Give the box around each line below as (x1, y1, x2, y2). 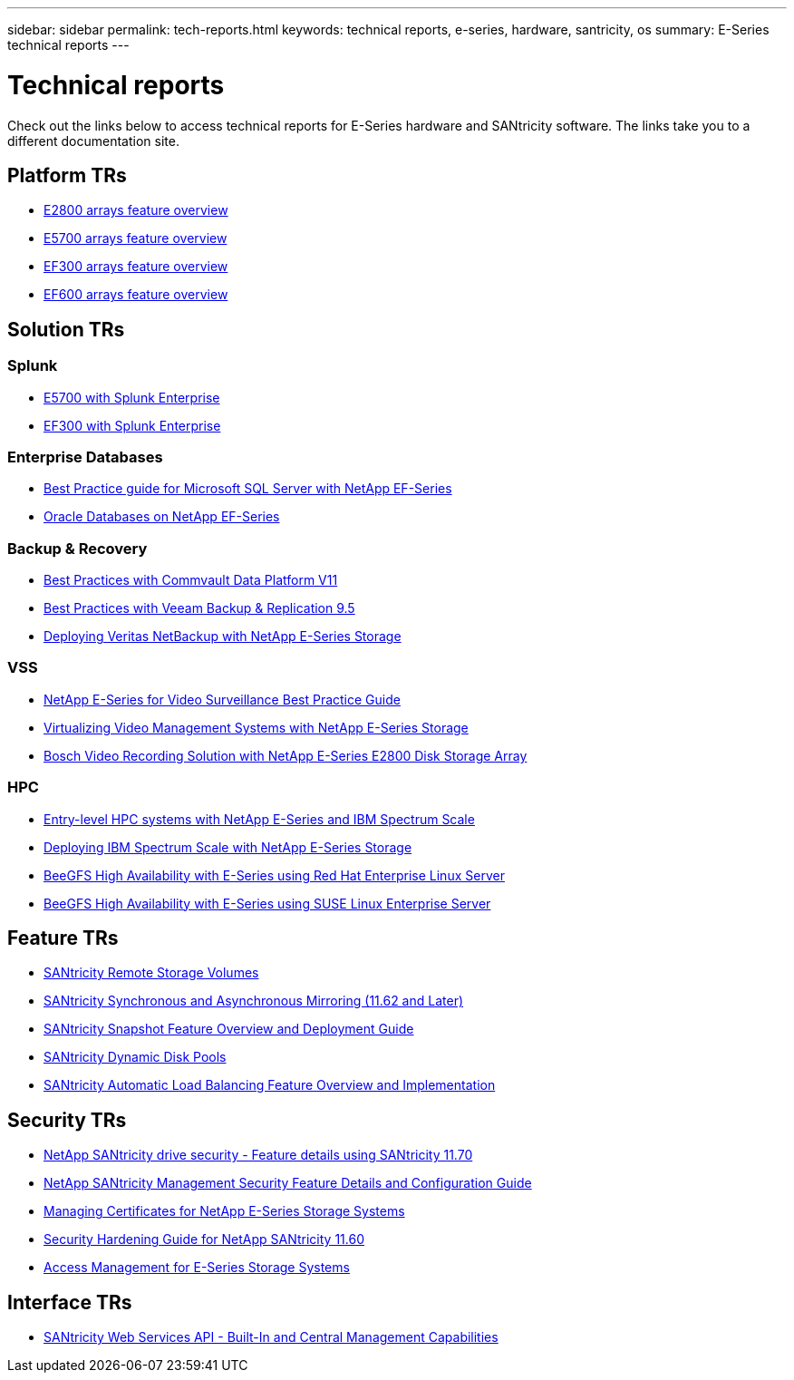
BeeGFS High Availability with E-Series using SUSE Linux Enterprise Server (44, 895, 491, 911)
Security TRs (7, 1108, 127, 1132)
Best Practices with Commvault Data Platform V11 (44, 572, 338, 588)
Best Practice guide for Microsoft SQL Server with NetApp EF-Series (44, 481, 452, 497)
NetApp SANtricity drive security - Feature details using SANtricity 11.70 (44, 1147, 473, 1163)
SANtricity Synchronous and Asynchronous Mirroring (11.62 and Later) (44, 993, 464, 1009)
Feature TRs (7, 926, 119, 949)
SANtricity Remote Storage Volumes (44, 965, 259, 981)
